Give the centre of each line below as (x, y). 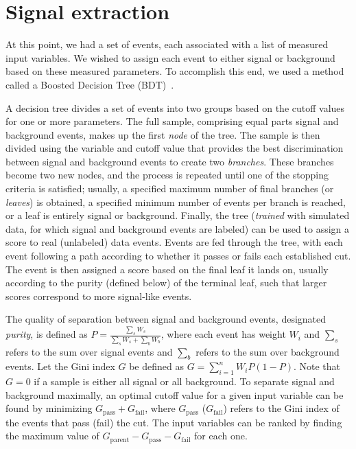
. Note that (317, 366)
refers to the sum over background (268, 351)
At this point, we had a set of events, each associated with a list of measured (167, 44)
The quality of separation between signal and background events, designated (166, 319)
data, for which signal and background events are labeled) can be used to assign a (178, 228)
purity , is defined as (47, 334)
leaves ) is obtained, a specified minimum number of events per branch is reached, (176, 202)
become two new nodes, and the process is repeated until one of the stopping (167, 175)
